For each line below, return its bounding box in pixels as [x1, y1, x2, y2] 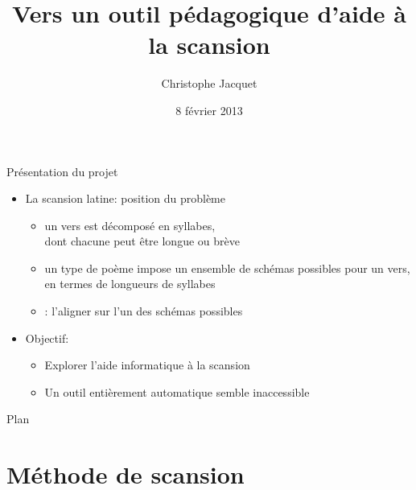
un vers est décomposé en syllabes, [44, 216, 216, 233]
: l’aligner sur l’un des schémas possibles [44, 303, 243, 319]
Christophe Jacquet [161, 75, 257, 92]
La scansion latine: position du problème [25, 190, 226, 207]
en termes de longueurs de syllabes [44, 275, 216, 292]
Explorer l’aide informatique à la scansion [44, 356, 250, 373]
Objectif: [25, 329, 69, 346]
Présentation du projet [6, 163, 118, 179]
